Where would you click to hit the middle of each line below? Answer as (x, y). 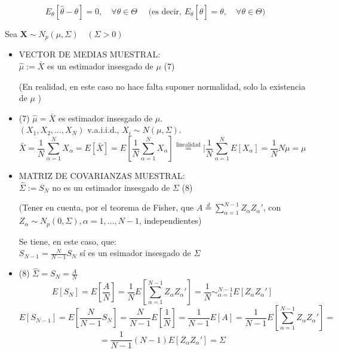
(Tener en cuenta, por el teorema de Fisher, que (106, 207)
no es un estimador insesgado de (111, 187)
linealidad (188, 145)
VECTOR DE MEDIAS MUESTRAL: (90, 54)
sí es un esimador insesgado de (135, 253)
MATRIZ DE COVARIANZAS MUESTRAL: (102, 176)
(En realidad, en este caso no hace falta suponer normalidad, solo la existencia (162, 86)
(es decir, (165, 12)
